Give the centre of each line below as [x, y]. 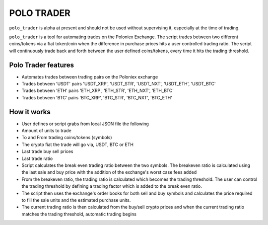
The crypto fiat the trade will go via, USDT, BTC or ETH [78, 145]
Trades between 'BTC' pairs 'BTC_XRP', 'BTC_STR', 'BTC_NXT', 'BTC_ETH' [97, 97]
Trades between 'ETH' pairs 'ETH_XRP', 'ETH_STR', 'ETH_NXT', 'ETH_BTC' [98, 91]
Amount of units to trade [46, 131]
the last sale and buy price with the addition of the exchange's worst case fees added [109, 172]
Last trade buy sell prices [47, 151]
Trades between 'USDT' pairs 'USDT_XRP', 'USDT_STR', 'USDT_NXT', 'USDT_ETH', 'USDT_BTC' [119, 84]
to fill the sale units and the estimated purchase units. [76, 200]
